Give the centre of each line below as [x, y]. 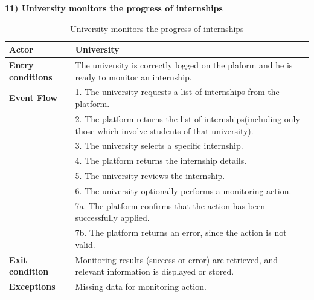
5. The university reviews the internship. [150, 176]
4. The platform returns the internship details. [161, 161]
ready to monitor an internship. [133, 77]
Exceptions [32, 286]
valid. [85, 244]
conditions [31, 77]
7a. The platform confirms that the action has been [170, 205]
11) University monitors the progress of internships [114, 8]
